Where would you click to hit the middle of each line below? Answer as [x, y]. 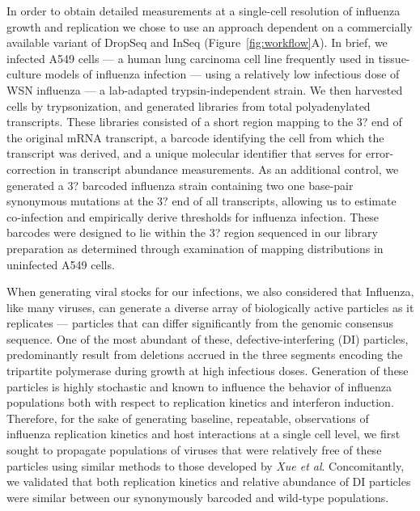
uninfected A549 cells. [61, 264]
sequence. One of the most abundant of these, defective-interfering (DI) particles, [208, 338]
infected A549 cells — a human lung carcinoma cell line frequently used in [191, 58]
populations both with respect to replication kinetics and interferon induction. [200, 402]
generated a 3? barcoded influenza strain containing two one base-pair [180, 185]
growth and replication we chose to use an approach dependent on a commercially [210, 26]
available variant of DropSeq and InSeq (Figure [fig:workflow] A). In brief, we [197, 42]
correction [31, 169]
